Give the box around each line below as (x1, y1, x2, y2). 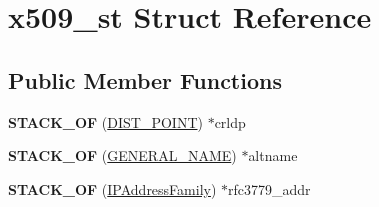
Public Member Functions (8, 64, 282, 95)
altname (248, 145, 298, 166)
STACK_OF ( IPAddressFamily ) (8, 178, 217, 199)
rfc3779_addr (228, 178, 311, 199)
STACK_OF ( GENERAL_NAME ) (8, 145, 237, 166)
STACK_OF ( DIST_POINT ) (8, 111, 203, 132)
